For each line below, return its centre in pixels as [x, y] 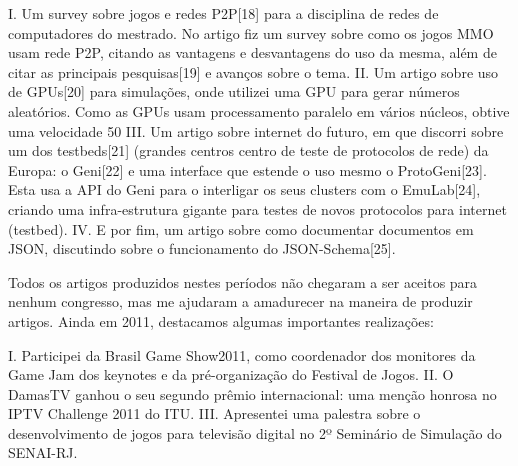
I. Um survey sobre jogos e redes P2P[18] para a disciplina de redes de [223, 13]
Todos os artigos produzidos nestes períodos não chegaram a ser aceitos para [243, 281]
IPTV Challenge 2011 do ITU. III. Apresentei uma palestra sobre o [214, 413]
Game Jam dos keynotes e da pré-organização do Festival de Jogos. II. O [231, 374]
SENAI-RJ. [43, 452]
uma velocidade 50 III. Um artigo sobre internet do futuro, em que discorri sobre [256, 130]
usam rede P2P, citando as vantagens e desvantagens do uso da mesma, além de [252, 52]
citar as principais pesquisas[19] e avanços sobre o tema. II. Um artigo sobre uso [253, 71]
